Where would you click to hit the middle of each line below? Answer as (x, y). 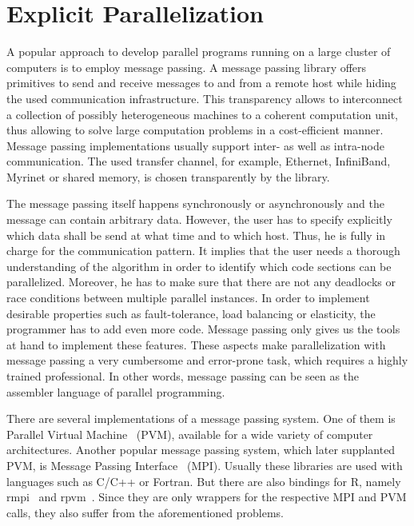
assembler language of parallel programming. (116, 391)
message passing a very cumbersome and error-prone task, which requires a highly (207, 360)
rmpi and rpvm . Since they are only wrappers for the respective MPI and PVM (207, 497)
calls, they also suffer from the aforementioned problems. (145, 512)
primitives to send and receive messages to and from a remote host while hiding (201, 83)
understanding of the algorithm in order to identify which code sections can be (199, 266)
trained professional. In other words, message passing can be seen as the (183, 376)
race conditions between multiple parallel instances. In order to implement (188, 298)
